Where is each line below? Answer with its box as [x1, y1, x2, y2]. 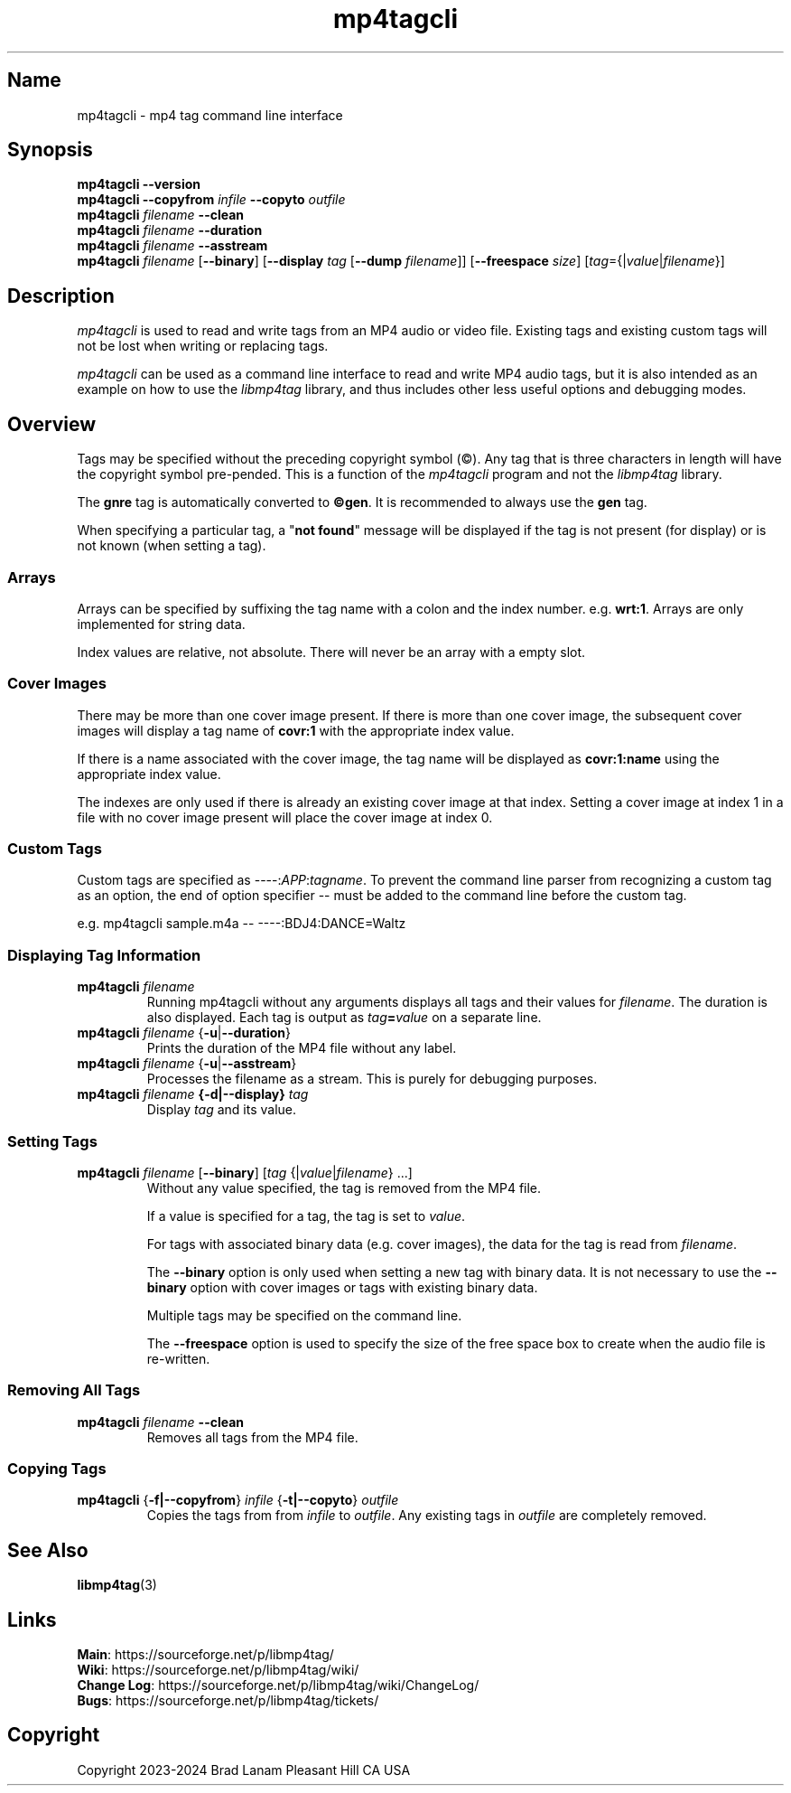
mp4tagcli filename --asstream [77, 238, 268, 254]
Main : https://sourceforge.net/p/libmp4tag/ [77, 1647, 334, 1663]
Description [7, 284, 115, 307]
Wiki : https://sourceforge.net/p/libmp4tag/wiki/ [77, 1662, 359, 1678]
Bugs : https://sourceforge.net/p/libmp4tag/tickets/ [77, 1693, 379, 1709]
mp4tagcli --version [77, 176, 200, 192]
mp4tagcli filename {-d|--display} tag [77, 1086, 309, 1103]
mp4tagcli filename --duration [77, 222, 263, 239]
